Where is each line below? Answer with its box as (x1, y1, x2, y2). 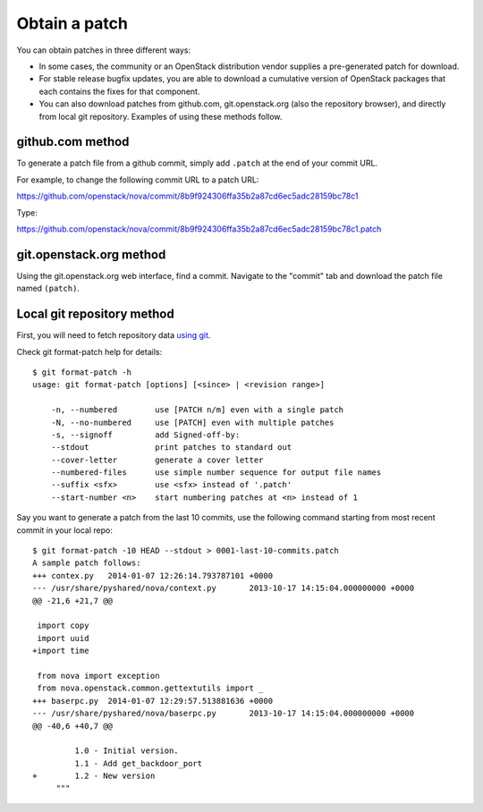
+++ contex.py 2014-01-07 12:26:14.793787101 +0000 (32, 571, 273, 580)
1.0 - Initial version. (74, 746, 179, 756)
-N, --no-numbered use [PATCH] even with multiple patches (50, 417, 335, 427)
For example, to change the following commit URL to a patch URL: (16, 174, 259, 185)
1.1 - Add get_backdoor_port (74, 758, 203, 768)
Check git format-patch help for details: (16, 346, 163, 357)
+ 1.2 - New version (32, 771, 156, 782)
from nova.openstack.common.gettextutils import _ (37, 683, 264, 693)
